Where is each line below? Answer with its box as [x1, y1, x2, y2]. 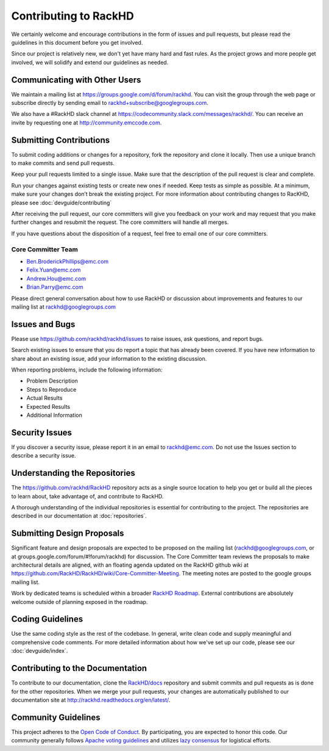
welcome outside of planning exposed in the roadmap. [11, 598, 148, 605]
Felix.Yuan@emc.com [26, 266, 81, 274]
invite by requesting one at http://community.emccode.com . [11, 119, 162, 126]
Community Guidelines [11, 712, 101, 722]
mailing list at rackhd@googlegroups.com [11, 303, 116, 311]
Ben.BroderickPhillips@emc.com [26, 257, 109, 265]
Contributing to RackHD [11, 9, 134, 23]
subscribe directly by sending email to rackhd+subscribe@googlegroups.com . [11, 99, 208, 107]
